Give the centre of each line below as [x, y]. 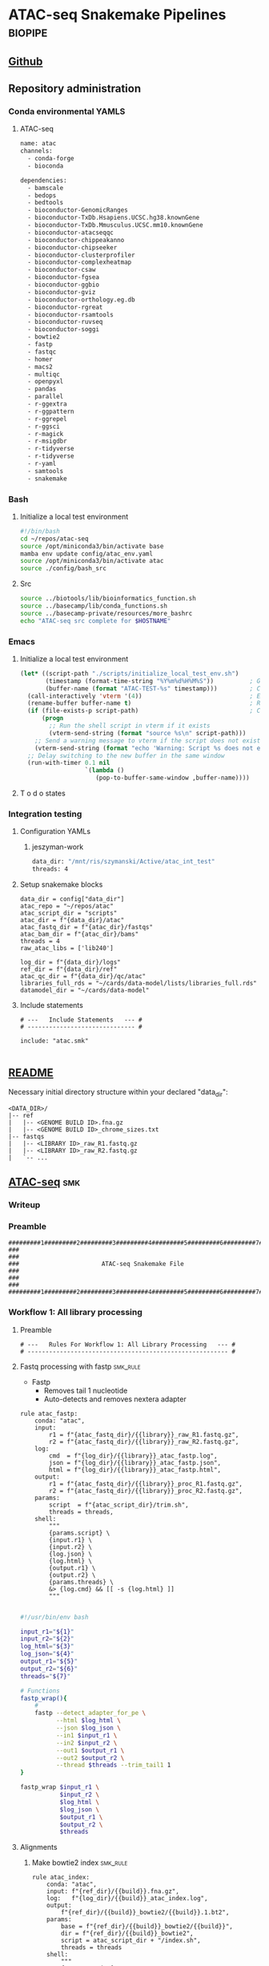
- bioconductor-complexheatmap [80, 262]
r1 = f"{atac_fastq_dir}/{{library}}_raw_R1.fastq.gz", [144, 1434]
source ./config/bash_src [63, 568]
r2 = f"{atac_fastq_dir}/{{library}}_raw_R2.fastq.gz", [144, 1442]
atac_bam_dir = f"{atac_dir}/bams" [79, 934]
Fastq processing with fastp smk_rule [80, 1366]
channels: [36, 151]
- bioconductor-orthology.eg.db [81, 299]
